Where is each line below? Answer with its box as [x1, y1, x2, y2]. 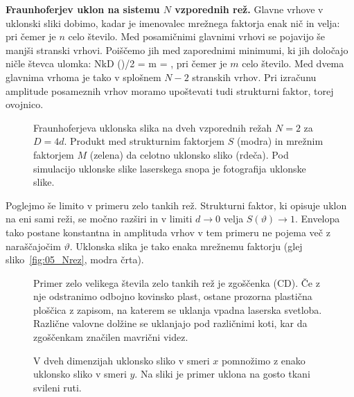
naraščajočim [6, 238, 61, 253]
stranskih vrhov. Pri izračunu [192, 69, 317, 84]
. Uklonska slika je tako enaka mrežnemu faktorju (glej [69, 238, 303, 253]
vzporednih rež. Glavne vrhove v [175, 2, 324, 16]
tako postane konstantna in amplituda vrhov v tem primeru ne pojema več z [6, 224, 330, 239]
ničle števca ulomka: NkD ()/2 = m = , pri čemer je [6, 56, 227, 71]
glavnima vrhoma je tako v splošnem [6, 69, 161, 84]
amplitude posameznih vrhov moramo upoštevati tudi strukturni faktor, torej [6, 83, 334, 98]
